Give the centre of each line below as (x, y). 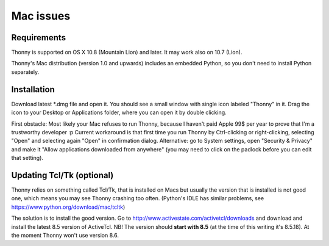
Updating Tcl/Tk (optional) (62, 175)
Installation (33, 89)
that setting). (27, 158)
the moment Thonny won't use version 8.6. (65, 235)
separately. (25, 72)
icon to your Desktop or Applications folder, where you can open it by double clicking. (119, 112)
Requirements (39, 38)
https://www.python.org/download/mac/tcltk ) (68, 207)
